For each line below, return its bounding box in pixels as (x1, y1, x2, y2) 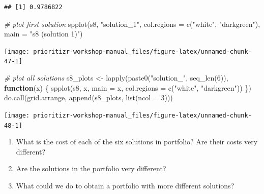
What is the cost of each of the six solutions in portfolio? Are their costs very (16, 136, 258, 147)
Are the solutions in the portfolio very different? (16, 163, 166, 174)
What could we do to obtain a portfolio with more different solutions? (16, 180, 234, 190)
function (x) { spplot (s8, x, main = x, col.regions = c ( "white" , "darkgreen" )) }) (4, 82, 251, 93)
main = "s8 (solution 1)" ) (4, 28, 83, 39)
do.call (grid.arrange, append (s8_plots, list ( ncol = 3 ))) (4, 92, 173, 103)
